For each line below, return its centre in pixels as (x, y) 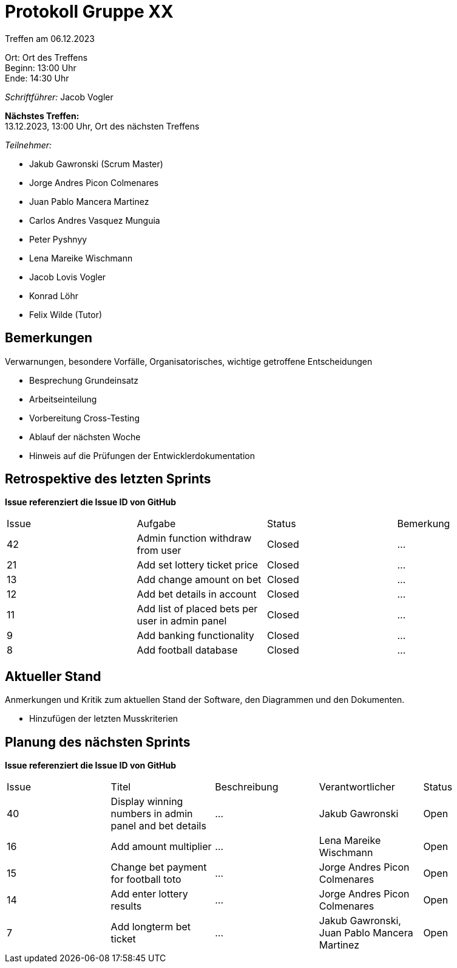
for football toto (146, 880)
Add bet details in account (197, 594)
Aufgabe (156, 524)
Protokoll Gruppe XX (89, 12)
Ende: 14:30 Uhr (37, 78)
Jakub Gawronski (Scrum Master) (96, 164)
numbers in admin (152, 814)
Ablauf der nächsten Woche (85, 437)
